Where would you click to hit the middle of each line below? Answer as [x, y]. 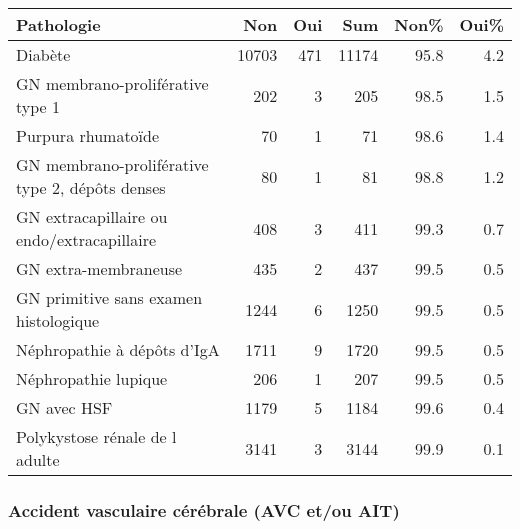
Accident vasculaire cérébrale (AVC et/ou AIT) [204, 509]
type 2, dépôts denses [91, 187]
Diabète [43, 54]
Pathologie [58, 24]
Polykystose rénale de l [96, 436]
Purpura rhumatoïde [88, 135]
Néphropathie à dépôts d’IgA [118, 349]
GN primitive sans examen [109, 297]
